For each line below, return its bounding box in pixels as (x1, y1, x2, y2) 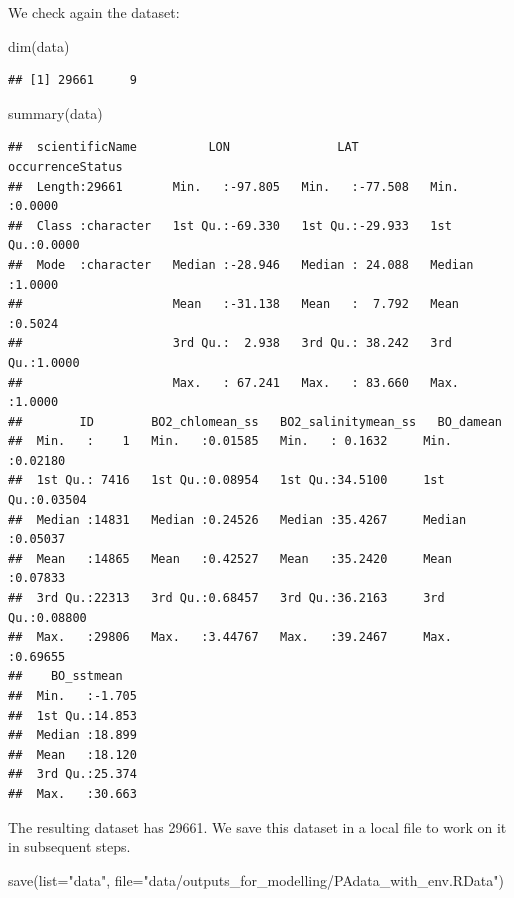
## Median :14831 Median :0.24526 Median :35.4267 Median (8, 512, 467, 527)
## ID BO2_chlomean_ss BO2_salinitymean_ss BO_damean (8, 414, 502, 429)
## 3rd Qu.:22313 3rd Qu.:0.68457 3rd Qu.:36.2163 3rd (8, 591, 445, 606)
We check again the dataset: (8, 2, 180, 22)
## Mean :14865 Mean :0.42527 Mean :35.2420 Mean (8, 551, 452, 566)
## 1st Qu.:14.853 (8, 708, 137, 723)
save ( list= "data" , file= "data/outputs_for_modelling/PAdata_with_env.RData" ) (8, 869, 504, 890)
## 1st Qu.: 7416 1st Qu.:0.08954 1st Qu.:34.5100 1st (8, 473, 445, 488)
